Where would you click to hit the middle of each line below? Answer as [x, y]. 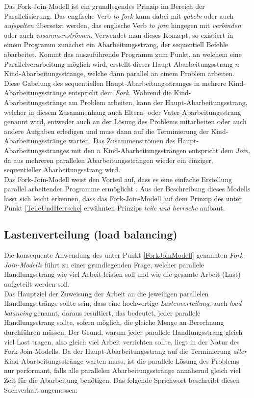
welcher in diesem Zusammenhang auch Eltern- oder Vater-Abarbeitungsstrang [123, 112]
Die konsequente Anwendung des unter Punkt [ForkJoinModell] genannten [116, 255]
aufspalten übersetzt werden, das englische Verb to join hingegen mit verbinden [123, 25]
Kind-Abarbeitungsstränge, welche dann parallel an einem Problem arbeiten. [119, 73]
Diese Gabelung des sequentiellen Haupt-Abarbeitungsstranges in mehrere [115, 83]
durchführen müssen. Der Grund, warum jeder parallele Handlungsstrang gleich [123, 332]
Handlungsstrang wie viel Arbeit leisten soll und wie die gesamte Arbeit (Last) [122, 274]
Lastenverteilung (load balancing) [91, 234]
